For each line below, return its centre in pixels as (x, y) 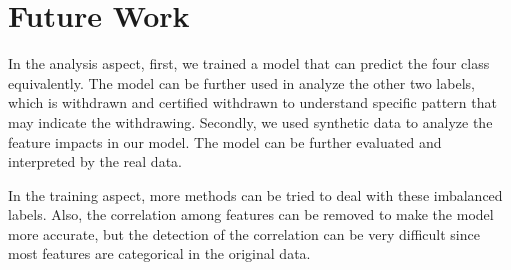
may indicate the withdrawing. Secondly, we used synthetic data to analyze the (250, 121)
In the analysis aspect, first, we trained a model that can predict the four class (249, 63)
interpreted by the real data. (95, 161)
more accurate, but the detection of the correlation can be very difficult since (244, 233)
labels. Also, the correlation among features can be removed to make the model (251, 214)
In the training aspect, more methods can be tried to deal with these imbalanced (255, 194)
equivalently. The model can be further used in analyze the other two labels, (241, 82)
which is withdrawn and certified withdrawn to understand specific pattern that (252, 102)
